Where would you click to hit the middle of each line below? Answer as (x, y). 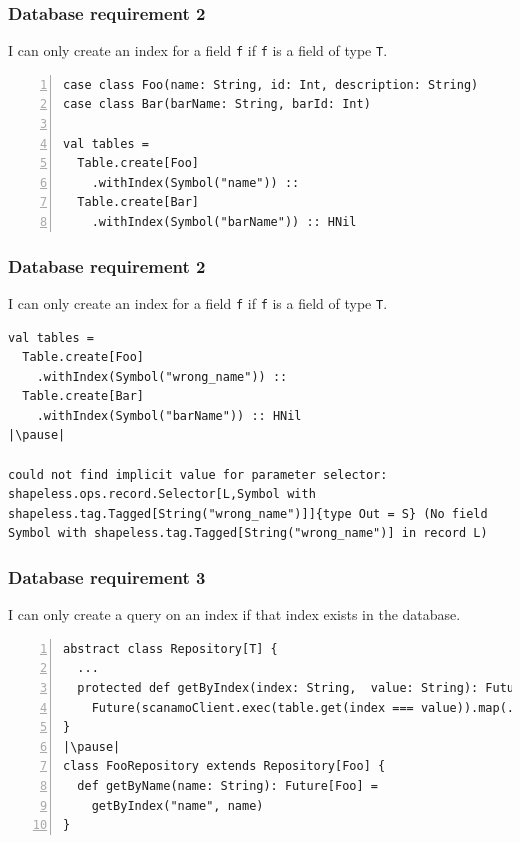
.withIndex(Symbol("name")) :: (195, 182)
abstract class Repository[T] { (170, 648)
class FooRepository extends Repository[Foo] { (224, 766)
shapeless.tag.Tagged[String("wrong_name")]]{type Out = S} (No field (248, 513)
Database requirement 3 (107, 576)
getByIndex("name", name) (177, 805)
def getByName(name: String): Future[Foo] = (227, 786)
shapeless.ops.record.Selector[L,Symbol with (162, 494)
